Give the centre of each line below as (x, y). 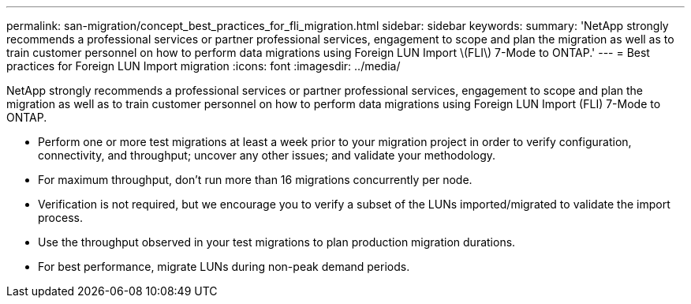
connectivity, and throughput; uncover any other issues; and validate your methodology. (267, 155)
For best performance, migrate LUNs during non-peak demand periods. (224, 266)
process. (60, 218)
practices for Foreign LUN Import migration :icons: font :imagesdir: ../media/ (204, 66)
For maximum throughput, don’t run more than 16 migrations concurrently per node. (255, 180)
